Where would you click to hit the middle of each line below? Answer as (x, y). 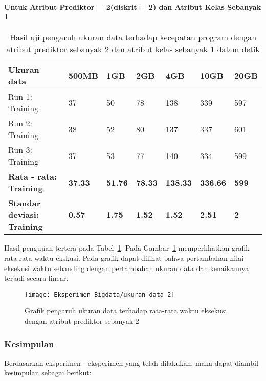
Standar (25, 203)
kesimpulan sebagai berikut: (48, 373)
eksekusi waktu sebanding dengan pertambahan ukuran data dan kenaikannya (127, 268)
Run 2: (20, 123)
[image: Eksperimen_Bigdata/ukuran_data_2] (100, 294)
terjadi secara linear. (36, 278)
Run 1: (20, 97)
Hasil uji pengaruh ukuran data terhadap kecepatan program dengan (133, 37)
